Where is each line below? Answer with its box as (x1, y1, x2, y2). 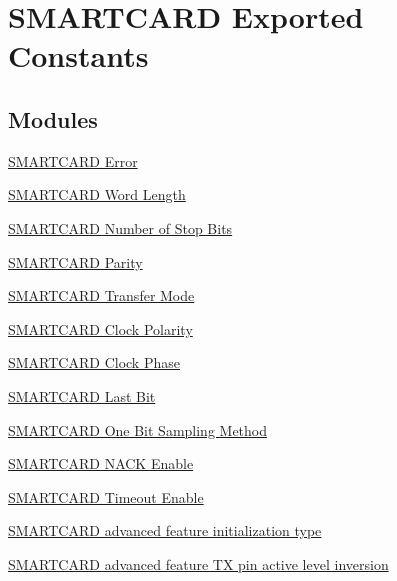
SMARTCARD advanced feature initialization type (8, 520, 322, 541)
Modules (8, 103, 98, 134)
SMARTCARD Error (8, 150, 138, 171)
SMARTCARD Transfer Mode (8, 285, 195, 306)
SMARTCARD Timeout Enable (8, 486, 204, 507)
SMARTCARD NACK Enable (8, 453, 194, 474)
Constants (8, 35, 149, 76)
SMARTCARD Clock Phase (8, 352, 180, 373)
